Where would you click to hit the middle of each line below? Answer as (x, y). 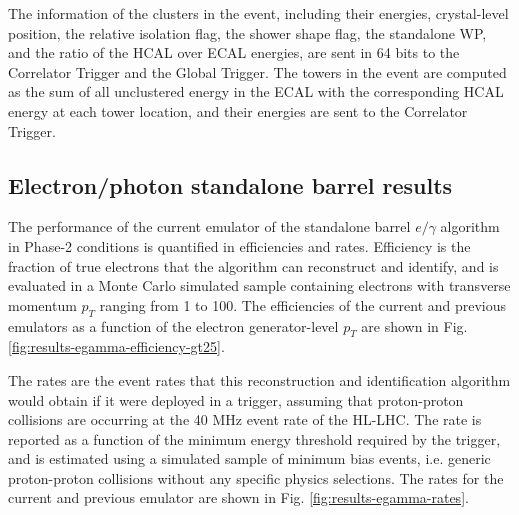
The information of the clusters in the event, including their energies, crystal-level (258, 13)
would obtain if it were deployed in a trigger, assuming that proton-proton (236, 399)
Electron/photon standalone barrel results (230, 184)
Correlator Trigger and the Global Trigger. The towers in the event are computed (257, 71)
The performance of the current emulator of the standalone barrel (209, 226)
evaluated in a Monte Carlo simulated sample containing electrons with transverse (259, 285)
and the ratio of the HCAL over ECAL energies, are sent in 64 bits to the (234, 52)
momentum (42, 304)
